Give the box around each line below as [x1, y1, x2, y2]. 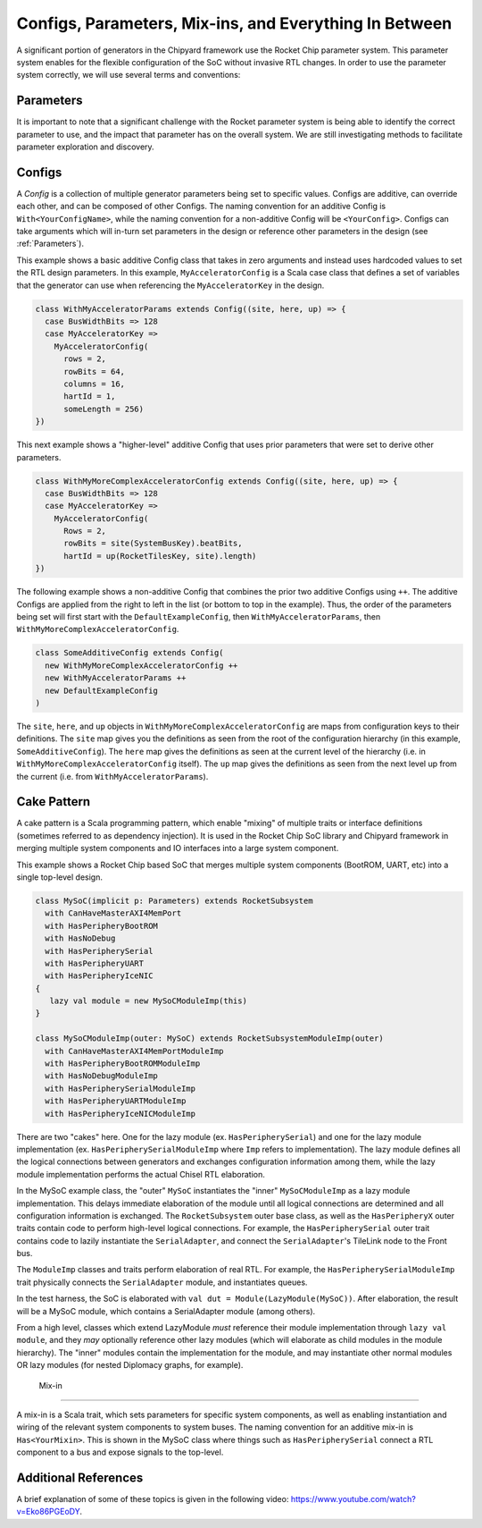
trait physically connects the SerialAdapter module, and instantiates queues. [16, 1277, 308, 1287]
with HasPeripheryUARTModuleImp [45, 1096, 187, 1106]
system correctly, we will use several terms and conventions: [16, 70, 241, 80]
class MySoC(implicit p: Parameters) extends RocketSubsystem [35, 895, 313, 906]
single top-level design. [16, 872, 103, 882]
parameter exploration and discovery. [16, 141, 155, 152]
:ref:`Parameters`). [16, 238, 85, 249]
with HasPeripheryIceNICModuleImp [45, 1109, 196, 1119]
